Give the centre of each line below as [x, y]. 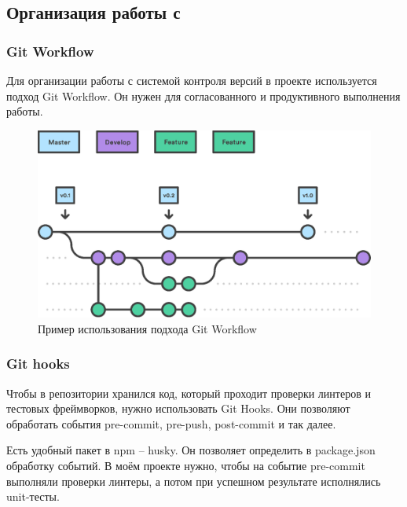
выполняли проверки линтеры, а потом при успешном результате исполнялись [194, 481]
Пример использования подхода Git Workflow [147, 328]
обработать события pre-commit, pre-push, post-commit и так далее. [171, 423]
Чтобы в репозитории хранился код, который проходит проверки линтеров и [189, 393]
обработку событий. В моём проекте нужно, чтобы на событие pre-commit [186, 466]
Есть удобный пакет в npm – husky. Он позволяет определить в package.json [191, 450]
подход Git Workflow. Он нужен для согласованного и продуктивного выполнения [203, 96]
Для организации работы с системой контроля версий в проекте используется [192, 80]
